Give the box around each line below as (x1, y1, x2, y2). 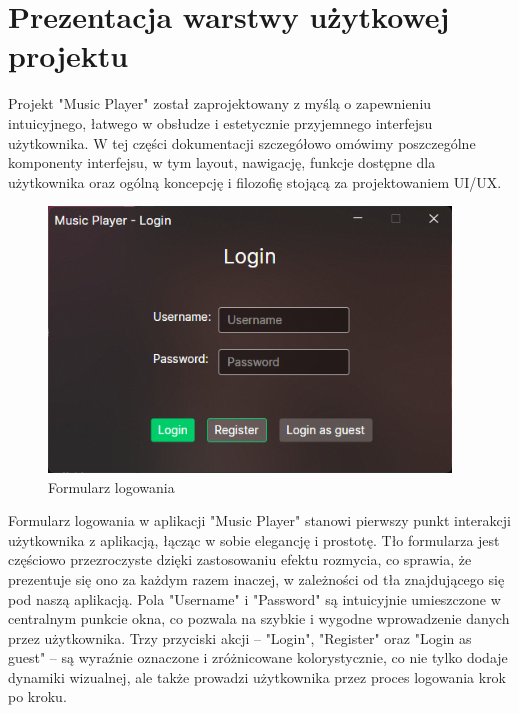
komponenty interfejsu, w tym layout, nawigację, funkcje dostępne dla (8, 152, 436, 173)
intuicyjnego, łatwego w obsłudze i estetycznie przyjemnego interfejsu (8, 112, 433, 133)
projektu (8, 35, 129, 76)
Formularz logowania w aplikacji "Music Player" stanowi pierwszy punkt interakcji (8, 510, 511, 531)
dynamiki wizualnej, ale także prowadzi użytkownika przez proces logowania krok (8, 666, 507, 687)
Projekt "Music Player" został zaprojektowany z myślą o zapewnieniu (8, 93, 432, 114)
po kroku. (8, 686, 67, 707)
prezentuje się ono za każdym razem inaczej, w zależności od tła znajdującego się (8, 568, 505, 589)
